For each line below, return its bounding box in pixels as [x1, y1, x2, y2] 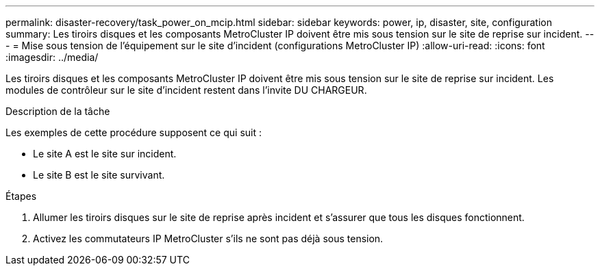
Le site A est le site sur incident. [33, 148, 177, 159]
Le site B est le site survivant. [33, 169, 165, 181]
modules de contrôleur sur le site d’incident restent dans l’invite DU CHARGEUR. [5, 84, 367, 96]
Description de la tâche [5, 105, 110, 117]
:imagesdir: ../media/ [5, 51, 99, 63]
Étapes [5, 190, 37, 202]
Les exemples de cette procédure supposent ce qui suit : [5, 127, 262, 138]
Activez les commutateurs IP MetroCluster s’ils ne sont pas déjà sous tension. [33, 233, 384, 244]
